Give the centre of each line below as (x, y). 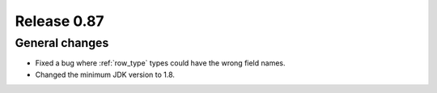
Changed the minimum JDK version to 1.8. (105, 74)
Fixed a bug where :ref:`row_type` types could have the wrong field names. (161, 63)
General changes (62, 43)
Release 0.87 (59, 21)
